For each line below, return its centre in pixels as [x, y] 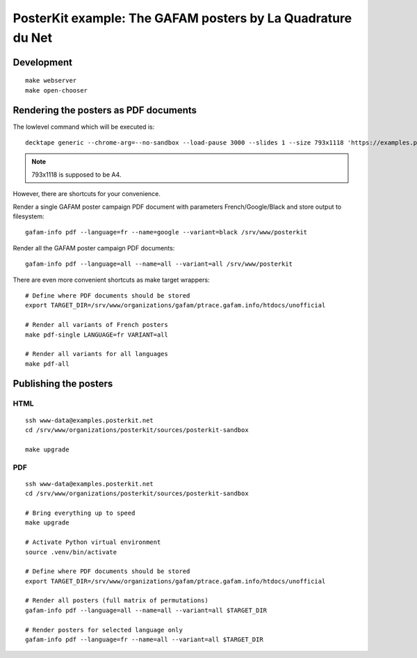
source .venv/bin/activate [71, 552]
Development [43, 62]
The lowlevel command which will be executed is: [84, 127]
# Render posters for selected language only [104, 630]
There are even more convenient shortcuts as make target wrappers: [111, 280]
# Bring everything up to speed [80, 513]
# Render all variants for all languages [97, 354]
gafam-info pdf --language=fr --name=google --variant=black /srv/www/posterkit [166, 232]
